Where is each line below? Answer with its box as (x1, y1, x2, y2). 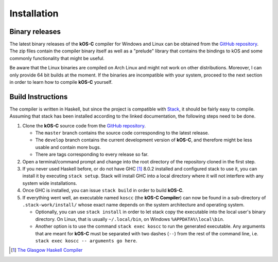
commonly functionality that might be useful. (9, 55, 105, 61)
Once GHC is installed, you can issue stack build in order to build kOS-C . (22, 188, 184, 194)
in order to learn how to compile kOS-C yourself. (9, 79, 113, 85)
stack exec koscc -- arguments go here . (35, 237, 137, 244)
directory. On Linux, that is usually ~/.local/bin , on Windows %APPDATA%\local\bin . (35, 216, 224, 222)
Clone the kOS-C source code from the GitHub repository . (22, 122, 146, 128)
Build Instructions (9, 92, 68, 101)
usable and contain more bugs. (35, 144, 101, 150)
